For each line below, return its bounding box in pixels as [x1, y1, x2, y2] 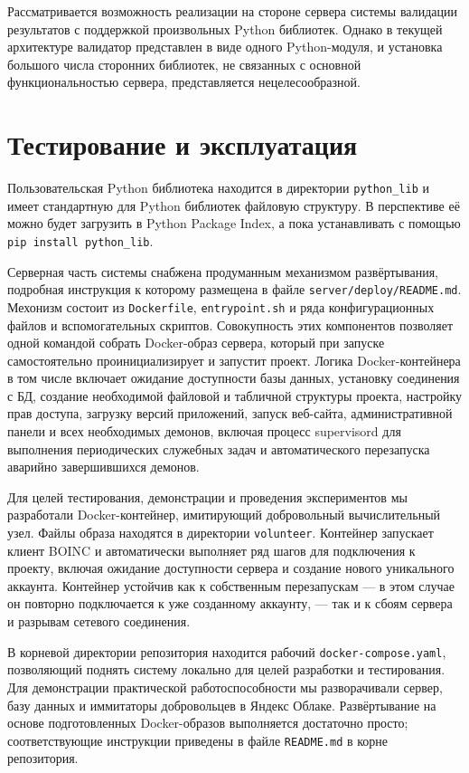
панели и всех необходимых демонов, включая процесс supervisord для [7, 422, 401, 441]
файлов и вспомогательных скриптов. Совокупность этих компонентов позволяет [7, 315, 454, 334]
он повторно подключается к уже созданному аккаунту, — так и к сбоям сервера [7, 594, 453, 613]
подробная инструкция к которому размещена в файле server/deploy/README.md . [7, 280, 462, 299]
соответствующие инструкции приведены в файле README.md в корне [7, 730, 389, 749]
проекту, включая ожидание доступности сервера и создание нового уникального [7, 558, 455, 577]
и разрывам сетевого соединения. [7, 612, 191, 631]
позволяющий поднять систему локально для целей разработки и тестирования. [7, 660, 446, 679]
